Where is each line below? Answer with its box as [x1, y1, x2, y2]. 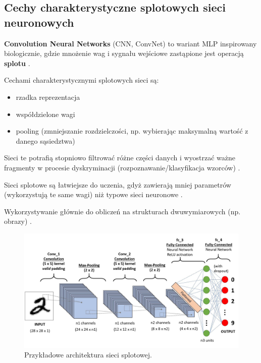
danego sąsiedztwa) [16, 135, 75, 146]
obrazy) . [4, 216, 32, 226]
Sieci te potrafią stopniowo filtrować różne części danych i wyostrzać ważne [4, 152, 236, 163]
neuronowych [4, 14, 74, 30]
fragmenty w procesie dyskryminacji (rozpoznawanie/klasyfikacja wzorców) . [4, 162, 240, 172]
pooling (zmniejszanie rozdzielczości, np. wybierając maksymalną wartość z [16, 126, 248, 136]
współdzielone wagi [16, 108, 75, 119]
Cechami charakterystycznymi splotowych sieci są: [4, 75, 159, 85]
